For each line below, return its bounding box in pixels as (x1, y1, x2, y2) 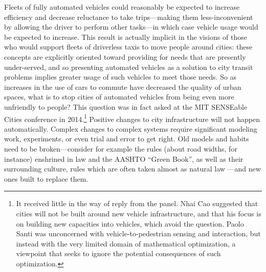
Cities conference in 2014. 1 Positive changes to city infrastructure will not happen (4, 112, 260, 124)
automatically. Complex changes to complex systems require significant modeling (4, 123, 257, 134)
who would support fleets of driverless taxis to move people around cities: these (4, 41, 253, 52)
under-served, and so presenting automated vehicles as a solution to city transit (4, 61, 253, 72)
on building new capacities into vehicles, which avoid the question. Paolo (16, 218, 244, 229)
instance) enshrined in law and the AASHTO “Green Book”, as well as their (4, 153, 243, 164)
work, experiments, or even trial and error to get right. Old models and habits (4, 133, 249, 144)
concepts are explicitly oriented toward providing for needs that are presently (4, 51, 246, 62)
